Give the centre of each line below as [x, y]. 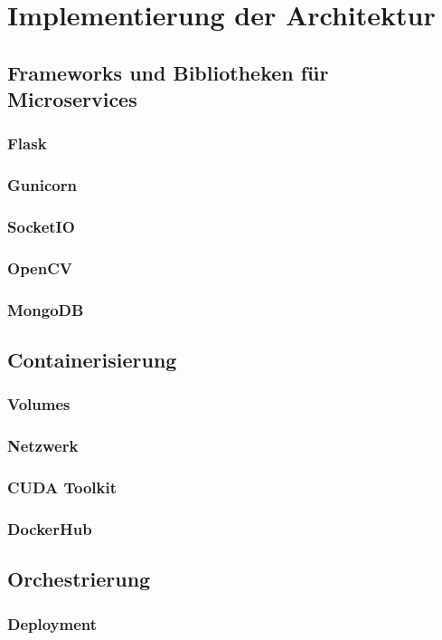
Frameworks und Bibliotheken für [168, 72]
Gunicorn [42, 185]
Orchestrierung [79, 579]
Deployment [52, 623]
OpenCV [40, 268]
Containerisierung [92, 360]
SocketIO [41, 227]
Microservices [72, 99]
